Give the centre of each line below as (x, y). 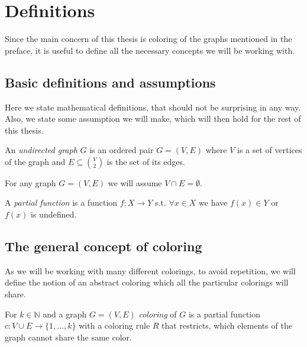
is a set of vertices (270, 150)
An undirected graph (41, 150)
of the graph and (35, 161)
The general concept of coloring (104, 246)
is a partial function (224, 314)
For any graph (30, 182)
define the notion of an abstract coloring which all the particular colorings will (147, 282)
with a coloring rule (114, 325)
